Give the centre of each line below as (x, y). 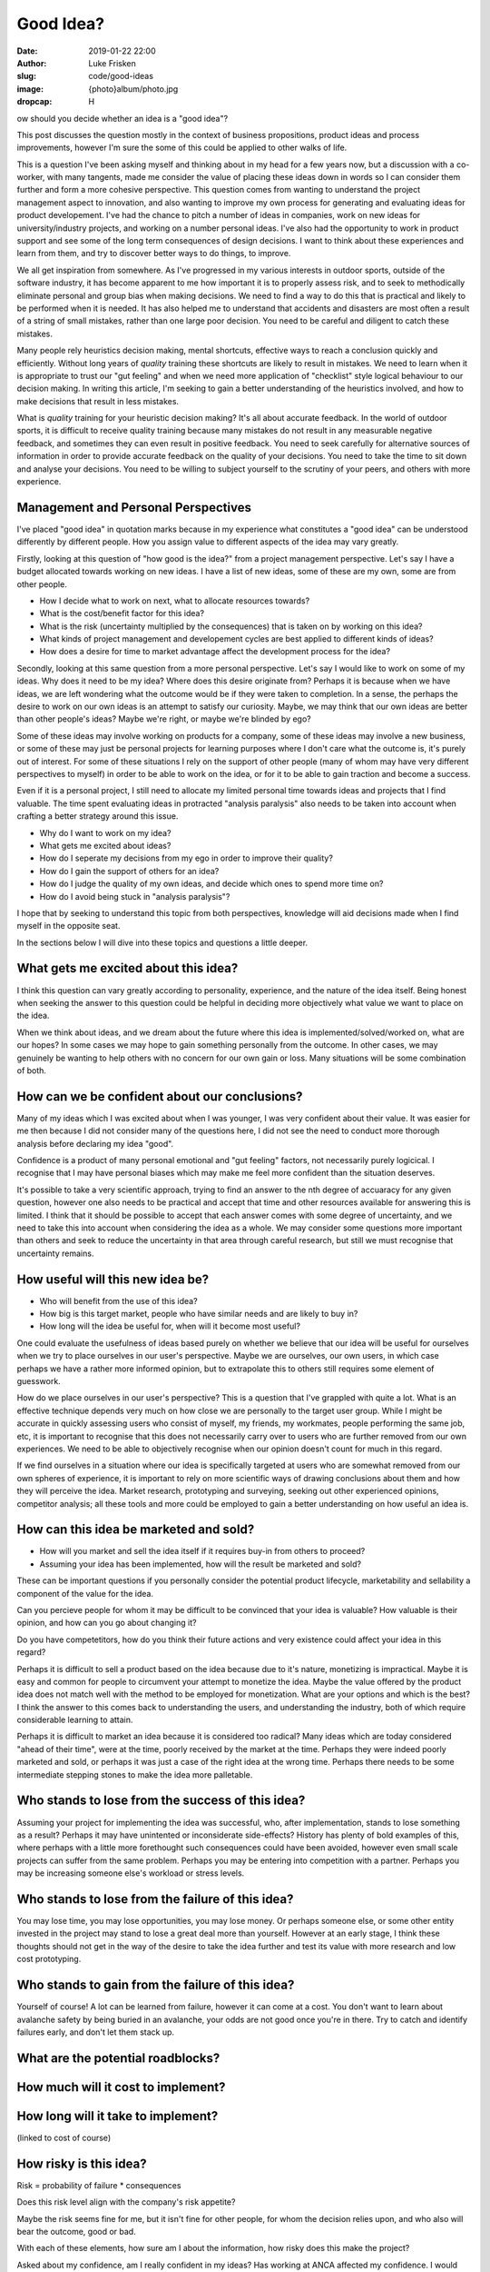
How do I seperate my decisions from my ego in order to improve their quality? (186, 858)
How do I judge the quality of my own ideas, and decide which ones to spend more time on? (211, 884)
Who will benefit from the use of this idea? (119, 1300)
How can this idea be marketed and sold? (136, 1530)
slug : (26, 76)
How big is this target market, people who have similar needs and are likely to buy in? (199, 1314)
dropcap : (34, 102)
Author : (32, 63)
